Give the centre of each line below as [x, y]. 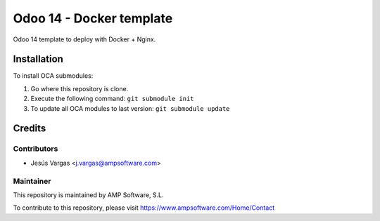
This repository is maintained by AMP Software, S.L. [89, 195]
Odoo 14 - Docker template [93, 18]
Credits [30, 129]
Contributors [36, 149]
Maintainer [32, 181]
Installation [38, 59]
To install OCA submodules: [53, 76]
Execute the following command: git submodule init [112, 99]
